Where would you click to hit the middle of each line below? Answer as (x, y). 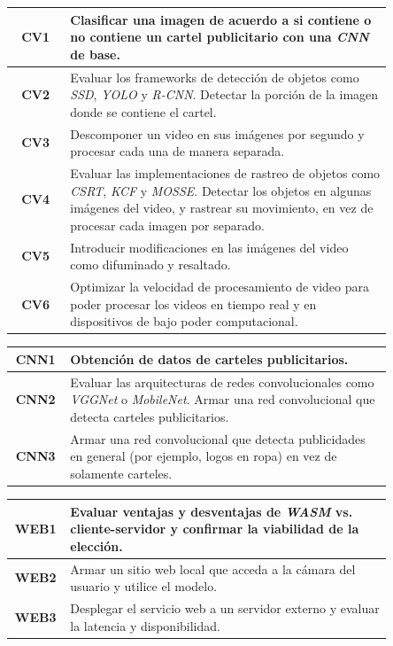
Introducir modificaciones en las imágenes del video (209, 247)
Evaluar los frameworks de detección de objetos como (215, 77)
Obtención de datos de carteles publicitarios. (209, 358)
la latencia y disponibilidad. (145, 625)
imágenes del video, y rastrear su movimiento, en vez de (222, 208)
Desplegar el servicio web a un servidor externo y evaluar (225, 607)
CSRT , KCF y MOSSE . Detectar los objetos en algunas (221, 190)
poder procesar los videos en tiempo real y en (193, 304)
